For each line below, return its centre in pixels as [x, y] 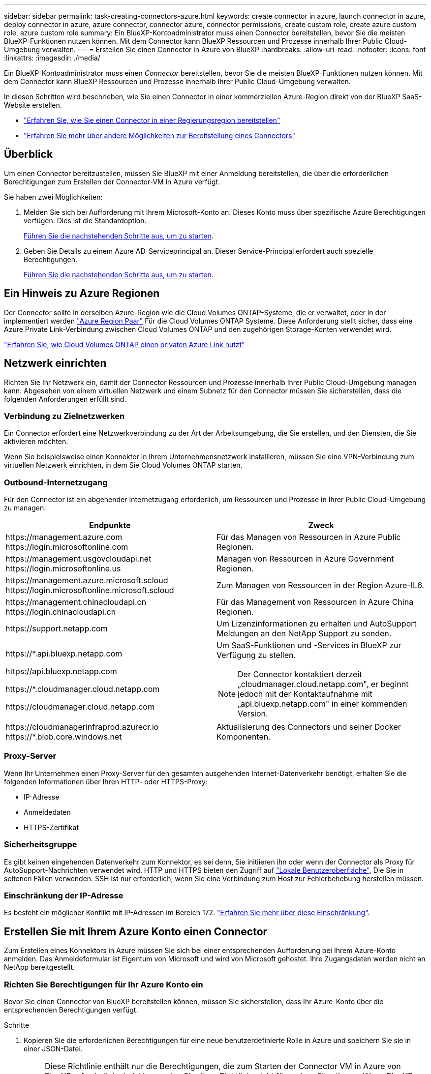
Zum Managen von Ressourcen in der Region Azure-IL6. [320, 585]
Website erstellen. [33, 105]
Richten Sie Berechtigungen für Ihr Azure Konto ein [104, 984]
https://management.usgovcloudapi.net [78, 559]
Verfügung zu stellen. [256, 655]
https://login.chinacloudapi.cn [61, 612]
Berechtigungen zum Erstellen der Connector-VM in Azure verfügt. [112, 181]
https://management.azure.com [64, 537]
